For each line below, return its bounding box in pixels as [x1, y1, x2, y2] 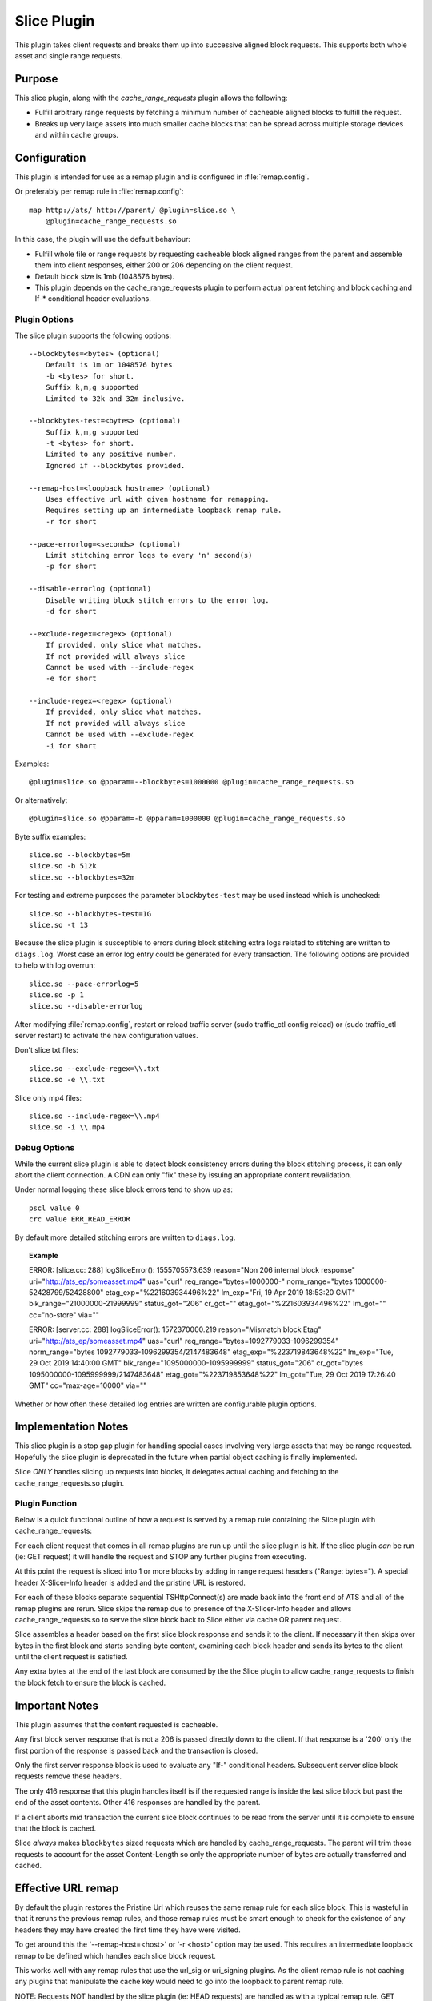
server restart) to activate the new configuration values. [14, 1031, 199, 1041]
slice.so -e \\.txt [29, 1075, 106, 1085]
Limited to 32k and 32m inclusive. [45, 394, 186, 403]
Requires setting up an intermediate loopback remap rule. [45, 506, 282, 515]
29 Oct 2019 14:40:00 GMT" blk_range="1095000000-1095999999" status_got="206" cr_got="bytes [29, 1358, 364, 1368]
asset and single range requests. [14, 50, 123, 60]
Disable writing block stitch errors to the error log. [45, 595, 270, 604]
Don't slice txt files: [14, 1045, 79, 1055]
